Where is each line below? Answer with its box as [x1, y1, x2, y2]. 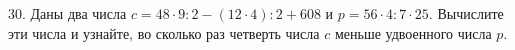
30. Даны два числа [8, 3, 127, 23]
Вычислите [437, 3, 504, 23]
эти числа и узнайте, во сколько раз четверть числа [8, 22, 320, 43]
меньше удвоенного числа [334, 22, 492, 43]
